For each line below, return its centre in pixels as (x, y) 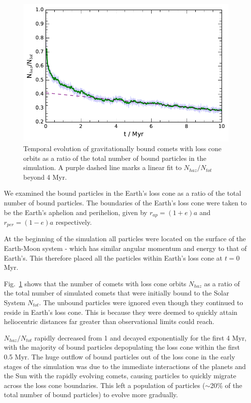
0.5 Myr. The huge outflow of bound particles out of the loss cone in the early (120, 356)
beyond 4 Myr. (45, 177)
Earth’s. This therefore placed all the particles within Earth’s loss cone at (113, 257)
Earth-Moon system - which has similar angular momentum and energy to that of (125, 248)
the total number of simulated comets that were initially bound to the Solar (117, 293)
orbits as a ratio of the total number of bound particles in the (115, 158)
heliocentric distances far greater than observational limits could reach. (109, 321)
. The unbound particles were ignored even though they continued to (141, 302)
